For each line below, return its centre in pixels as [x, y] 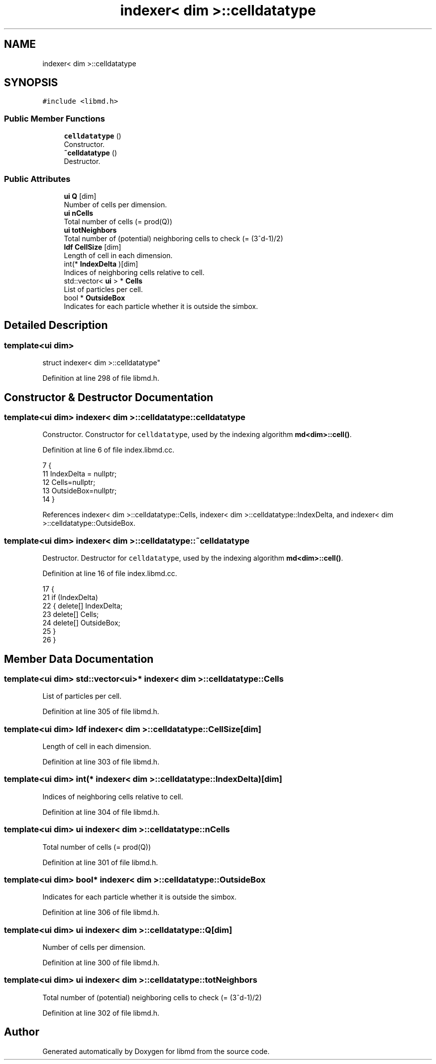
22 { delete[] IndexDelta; [83, 606]
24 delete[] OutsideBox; [81, 623]
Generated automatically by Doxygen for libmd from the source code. [156, 1051]
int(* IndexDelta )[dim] [101, 264]
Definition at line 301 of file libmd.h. [100, 862]
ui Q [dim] [80, 196]
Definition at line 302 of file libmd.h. [101, 1013]
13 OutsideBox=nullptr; [80, 491]
